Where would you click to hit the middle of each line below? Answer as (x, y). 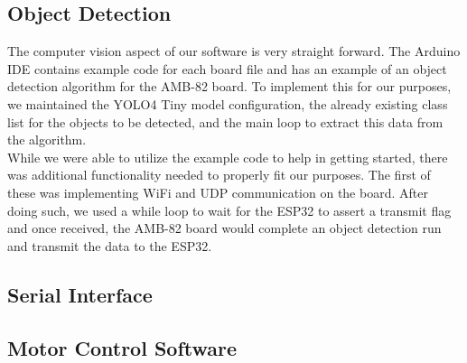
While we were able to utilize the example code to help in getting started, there (228, 157)
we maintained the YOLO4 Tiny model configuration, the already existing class (228, 103)
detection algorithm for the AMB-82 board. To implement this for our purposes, (229, 86)
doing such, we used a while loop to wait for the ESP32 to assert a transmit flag (229, 210)
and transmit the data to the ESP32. (110, 245)
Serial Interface (80, 294)
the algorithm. (47, 140)
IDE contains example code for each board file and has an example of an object (227, 68)
